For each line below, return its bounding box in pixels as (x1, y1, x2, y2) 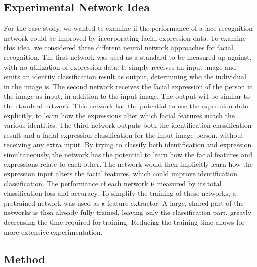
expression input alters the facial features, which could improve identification (4, 168, 238, 179)
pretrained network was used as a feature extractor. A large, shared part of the (4, 197, 244, 208)
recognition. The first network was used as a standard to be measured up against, (4, 52, 252, 62)
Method (4, 251, 45, 266)
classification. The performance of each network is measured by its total (4, 178, 222, 188)
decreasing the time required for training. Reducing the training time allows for (4, 217, 245, 227)
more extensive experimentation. (4, 226, 103, 237)
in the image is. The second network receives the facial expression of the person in (4, 81, 253, 91)
